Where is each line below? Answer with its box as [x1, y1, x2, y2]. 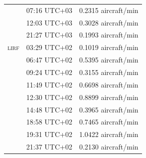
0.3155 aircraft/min [79, 66, 139, 77]
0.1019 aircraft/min [79, 42, 139, 52]
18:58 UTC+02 [26, 116, 72, 127]
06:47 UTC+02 [26, 54, 72, 65]
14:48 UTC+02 [26, 104, 72, 114]
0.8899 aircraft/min [79, 91, 139, 102]
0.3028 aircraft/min [79, 17, 139, 27]
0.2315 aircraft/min [79, 4, 139, 15]
